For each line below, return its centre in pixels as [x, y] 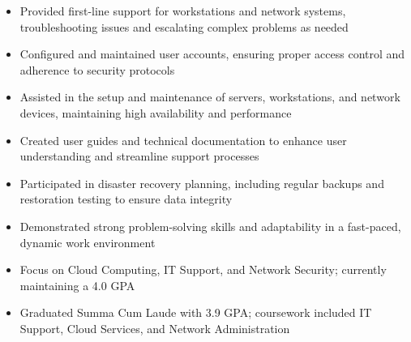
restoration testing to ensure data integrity [126, 199]
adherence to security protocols [97, 69]
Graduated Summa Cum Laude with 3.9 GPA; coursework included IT [196, 312]
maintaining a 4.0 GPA [77, 285]
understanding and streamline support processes [139, 156]
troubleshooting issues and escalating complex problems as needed [184, 26]
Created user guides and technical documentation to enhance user [183, 140]
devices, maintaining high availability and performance [156, 112]
